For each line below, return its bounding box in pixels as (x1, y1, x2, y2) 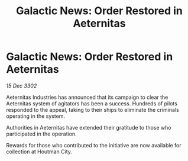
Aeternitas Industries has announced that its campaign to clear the (6, 94, 168, 101)
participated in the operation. (6, 130, 77, 137)
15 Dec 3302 (6, 82, 37, 89)
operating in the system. (6, 112, 66, 120)
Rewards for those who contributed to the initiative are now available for (6, 141, 181, 149)
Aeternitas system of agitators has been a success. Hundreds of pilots (6, 99, 177, 107)
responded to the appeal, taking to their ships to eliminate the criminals (6, 106, 179, 113)
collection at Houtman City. (6, 148, 73, 155)
